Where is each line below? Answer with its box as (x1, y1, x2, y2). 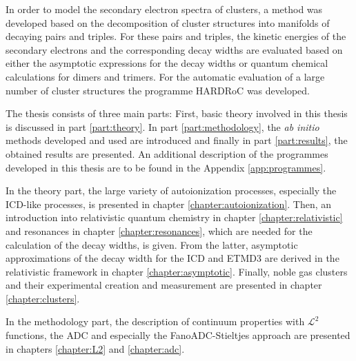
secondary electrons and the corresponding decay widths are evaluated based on (6, 42, 343, 56)
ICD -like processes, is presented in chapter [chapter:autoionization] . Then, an (6, 196, 332, 211)
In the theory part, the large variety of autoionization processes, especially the (6, 183, 337, 198)
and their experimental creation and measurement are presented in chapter (6, 278, 322, 292)
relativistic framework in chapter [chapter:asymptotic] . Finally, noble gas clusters (6, 264, 348, 278)
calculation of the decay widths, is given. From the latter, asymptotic (6, 237, 298, 251)
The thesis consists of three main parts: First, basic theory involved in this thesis (6, 106, 348, 121)
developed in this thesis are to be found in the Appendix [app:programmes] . (6, 160, 326, 174)
